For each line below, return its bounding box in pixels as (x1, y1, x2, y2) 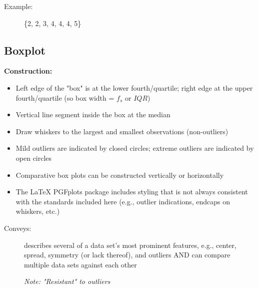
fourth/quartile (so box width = (15, 92, 114, 103)
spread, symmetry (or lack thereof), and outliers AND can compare (24, 249, 230, 260)
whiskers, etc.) (15, 206, 60, 216)
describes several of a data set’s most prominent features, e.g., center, (24, 239, 236, 250)
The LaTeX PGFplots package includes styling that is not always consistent (15, 186, 248, 197)
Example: (4, 1, 33, 11)
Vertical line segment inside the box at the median (15, 109, 170, 120)
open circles (15, 152, 52, 163)
